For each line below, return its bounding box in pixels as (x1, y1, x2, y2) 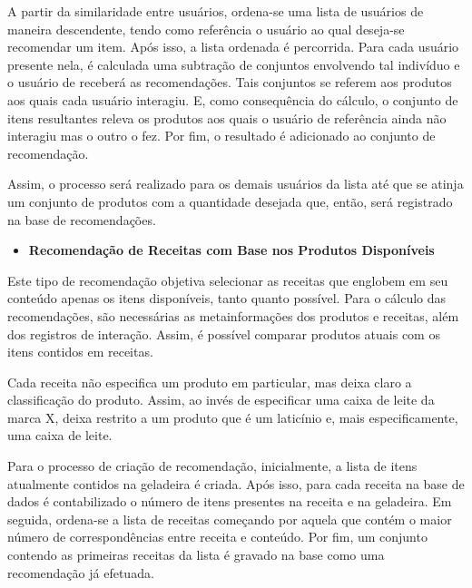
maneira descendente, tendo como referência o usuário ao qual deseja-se (7, 19, 405, 38)
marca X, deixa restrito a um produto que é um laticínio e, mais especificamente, (7, 407, 458, 426)
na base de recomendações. (7, 210, 156, 229)
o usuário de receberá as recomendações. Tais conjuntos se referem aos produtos (7, 73, 452, 92)
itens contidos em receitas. (7, 342, 153, 361)
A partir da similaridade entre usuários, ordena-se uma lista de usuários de (7, 2, 424, 20)
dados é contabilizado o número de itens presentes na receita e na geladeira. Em (7, 492, 452, 511)
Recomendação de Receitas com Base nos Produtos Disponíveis (28, 240, 435, 260)
